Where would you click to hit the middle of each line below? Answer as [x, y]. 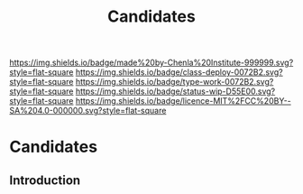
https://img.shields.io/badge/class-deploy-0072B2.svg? [179, 72]
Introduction [45, 180]
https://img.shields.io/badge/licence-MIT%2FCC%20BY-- [183, 101]
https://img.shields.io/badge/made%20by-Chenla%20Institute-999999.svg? [151, 63]
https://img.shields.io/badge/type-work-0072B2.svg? [174, 82]
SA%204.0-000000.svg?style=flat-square [88, 111]
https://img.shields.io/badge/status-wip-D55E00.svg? [175, 91]
